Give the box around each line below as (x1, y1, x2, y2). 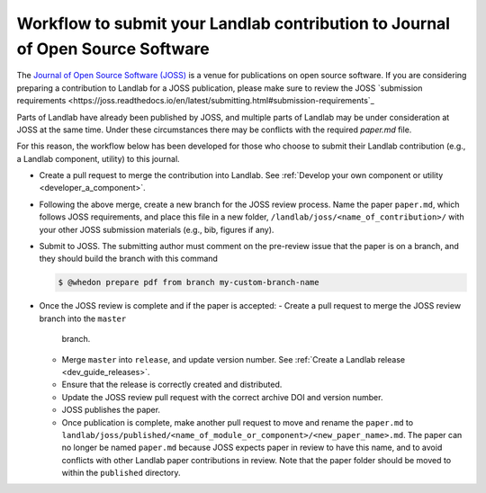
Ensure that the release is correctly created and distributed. (61, 379, 283, 390)
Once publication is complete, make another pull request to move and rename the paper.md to (61, 417, 414, 427)
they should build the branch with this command (39, 253, 218, 264)
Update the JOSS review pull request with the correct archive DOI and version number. (61, 391, 383, 402)
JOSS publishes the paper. (61, 405, 161, 416)
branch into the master (39, 313, 127, 324)
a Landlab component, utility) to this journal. (16, 153, 180, 164)
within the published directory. (61, 468, 181, 479)
